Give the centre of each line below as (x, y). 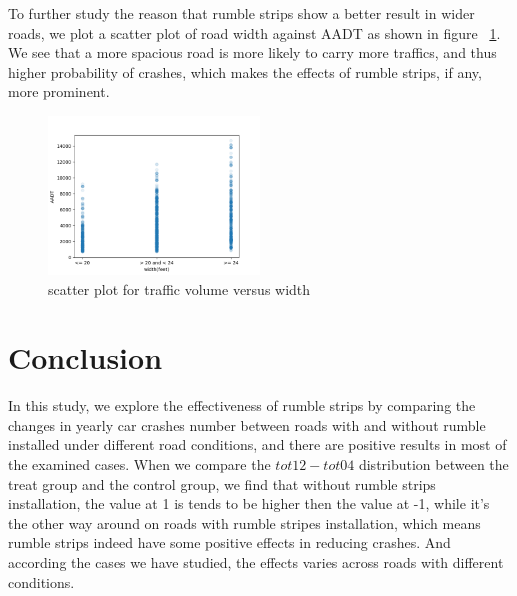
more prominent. (59, 91)
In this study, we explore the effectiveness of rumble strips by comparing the (242, 405)
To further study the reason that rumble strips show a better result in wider (241, 13)
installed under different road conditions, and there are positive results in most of (257, 444)
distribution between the (433, 464)
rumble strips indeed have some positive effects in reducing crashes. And (229, 542)
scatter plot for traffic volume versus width (179, 288)
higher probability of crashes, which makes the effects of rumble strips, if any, (245, 71)
